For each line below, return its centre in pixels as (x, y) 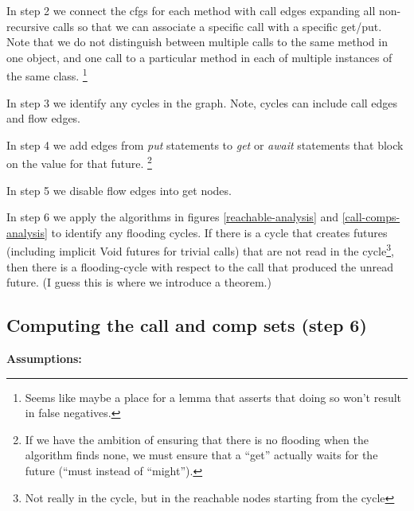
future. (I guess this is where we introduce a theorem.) (139, 282)
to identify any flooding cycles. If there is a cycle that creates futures (219, 232)
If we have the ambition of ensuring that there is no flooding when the (197, 439)
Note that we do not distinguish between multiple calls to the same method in (197, 42)
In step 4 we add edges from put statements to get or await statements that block (205, 144)
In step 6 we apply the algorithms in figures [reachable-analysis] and (173, 217)
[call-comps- (371, 217)
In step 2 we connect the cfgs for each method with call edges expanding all (191, 10)
